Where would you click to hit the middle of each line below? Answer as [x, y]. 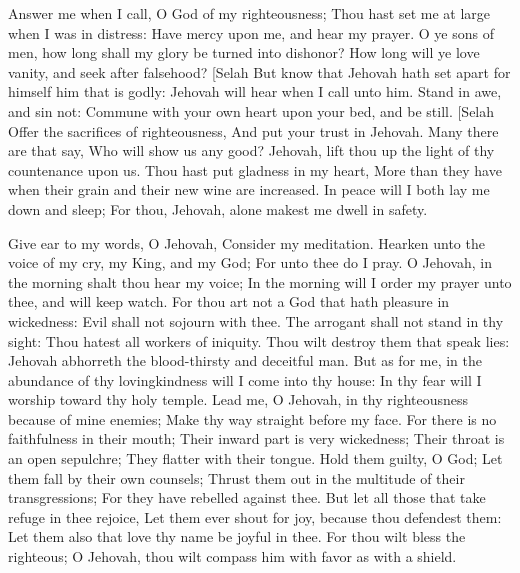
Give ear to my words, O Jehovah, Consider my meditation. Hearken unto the [246, 242]
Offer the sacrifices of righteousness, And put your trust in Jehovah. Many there [253, 130]
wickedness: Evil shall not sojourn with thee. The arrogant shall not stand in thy [256, 320]
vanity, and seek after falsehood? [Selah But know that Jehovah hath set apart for [259, 71]
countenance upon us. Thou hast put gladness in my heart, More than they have [255, 169]
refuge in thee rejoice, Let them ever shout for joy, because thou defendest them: [255, 516]
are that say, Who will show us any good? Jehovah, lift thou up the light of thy [251, 150]
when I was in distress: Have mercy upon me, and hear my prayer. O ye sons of [251, 32]
